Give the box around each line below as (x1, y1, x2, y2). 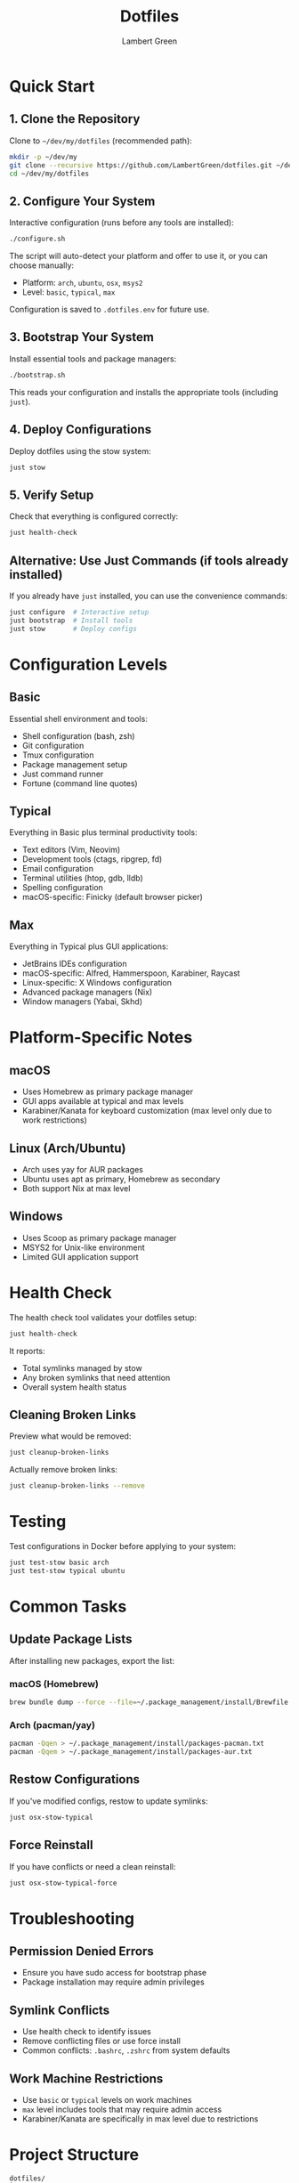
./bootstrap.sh (9, 370, 66, 379)
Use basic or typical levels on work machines (21, 2095, 192, 2106)
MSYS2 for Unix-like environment (21, 1242, 145, 1253)
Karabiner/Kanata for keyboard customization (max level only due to (21, 1106, 272, 1116)
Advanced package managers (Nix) (21, 986, 153, 998)
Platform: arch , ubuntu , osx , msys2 (21, 278, 143, 288)
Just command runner (21, 768, 104, 779)
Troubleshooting (9, 1908, 135, 1928)
